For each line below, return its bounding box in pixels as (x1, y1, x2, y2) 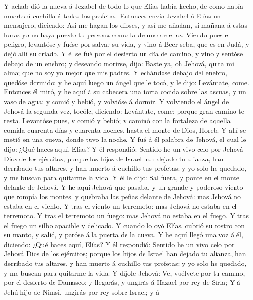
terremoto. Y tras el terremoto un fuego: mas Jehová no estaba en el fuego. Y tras (4, 211, 249, 221)
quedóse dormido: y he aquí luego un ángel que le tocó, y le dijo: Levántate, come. (4, 77, 249, 87)
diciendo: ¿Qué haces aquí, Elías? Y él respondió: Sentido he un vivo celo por (4, 239, 235, 249)
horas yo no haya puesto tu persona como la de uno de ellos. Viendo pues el (4, 29, 230, 39)
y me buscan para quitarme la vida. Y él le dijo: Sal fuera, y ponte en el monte (4, 172, 239, 182)
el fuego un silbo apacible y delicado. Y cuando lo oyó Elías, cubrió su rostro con (4, 220, 245, 230)
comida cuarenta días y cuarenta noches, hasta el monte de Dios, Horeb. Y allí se (4, 124, 246, 135)
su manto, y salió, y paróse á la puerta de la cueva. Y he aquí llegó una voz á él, (4, 229, 243, 240)
